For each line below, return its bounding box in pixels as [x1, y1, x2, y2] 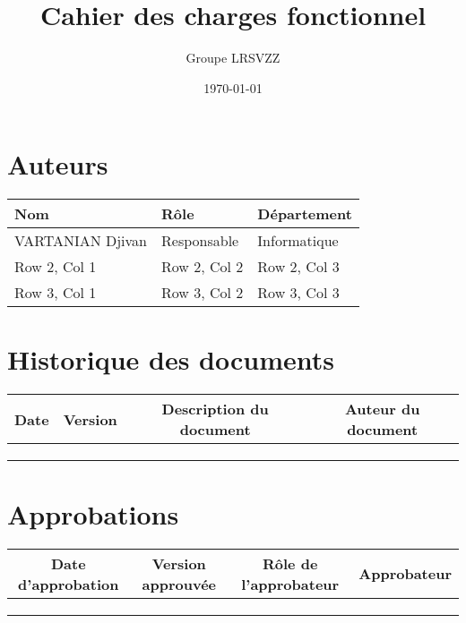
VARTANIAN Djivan [14, 230, 148, 252]
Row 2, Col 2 [161, 256, 244, 277]
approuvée [142, 573, 216, 594]
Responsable [161, 230, 239, 252]
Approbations [7, 495, 179, 532]
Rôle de [263, 552, 318, 574]
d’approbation [18, 573, 119, 594]
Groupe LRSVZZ [186, 48, 280, 67]
